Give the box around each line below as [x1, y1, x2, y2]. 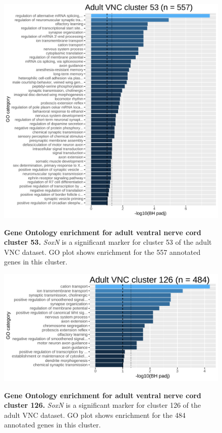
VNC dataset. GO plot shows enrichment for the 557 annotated [4, 246, 201, 257]
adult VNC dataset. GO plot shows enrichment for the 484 [4, 409, 186, 420]
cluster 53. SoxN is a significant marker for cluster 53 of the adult [4, 237, 212, 247]
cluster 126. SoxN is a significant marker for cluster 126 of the [4, 400, 201, 410]
